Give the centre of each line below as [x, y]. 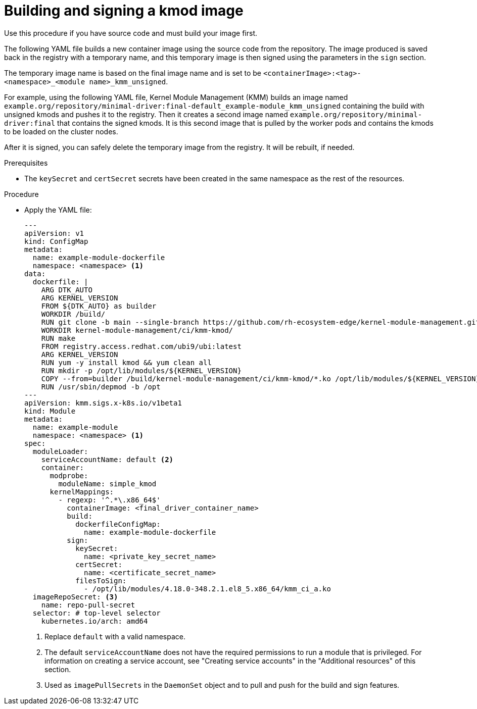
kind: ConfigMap [56, 241]
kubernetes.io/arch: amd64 [94, 621]
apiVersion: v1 [54, 233]
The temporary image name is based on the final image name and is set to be [133, 73]
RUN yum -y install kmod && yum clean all [126, 362]
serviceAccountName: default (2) [107, 459]
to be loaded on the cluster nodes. [61, 131]
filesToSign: [101, 580]
